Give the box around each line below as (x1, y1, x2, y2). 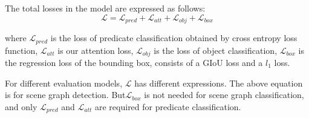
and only (5, 100, 37, 113)
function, (5, 44, 38, 56)
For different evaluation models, (5, 76, 123, 89)
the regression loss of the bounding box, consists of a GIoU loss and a (5, 56, 263, 68)
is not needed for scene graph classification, (144, 88, 304, 101)
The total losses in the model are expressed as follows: (5, 2, 206, 14)
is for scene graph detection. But (5, 88, 126, 101)
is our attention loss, (57, 44, 134, 56)
